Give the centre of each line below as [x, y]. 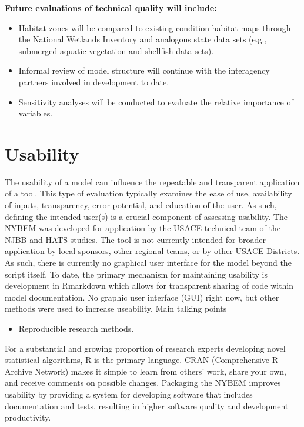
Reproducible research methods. [76, 328]
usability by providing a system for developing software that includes [129, 394]
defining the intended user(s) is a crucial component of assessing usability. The [146, 216]
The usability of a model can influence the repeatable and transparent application [152, 181]
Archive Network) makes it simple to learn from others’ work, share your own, [146, 371]
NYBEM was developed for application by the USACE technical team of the [143, 228]
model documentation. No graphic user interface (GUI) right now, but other [142, 297]
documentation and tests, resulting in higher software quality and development [147, 406]
